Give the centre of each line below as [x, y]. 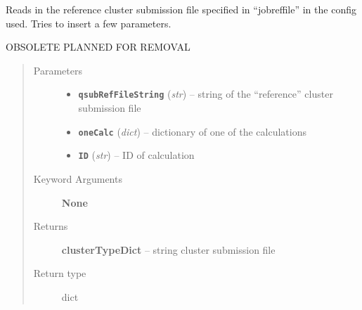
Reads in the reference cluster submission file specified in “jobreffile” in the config [181, 9]
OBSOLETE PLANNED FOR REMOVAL [98, 47]
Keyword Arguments [78, 178]
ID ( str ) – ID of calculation [136, 155]
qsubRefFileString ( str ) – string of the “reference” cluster [206, 94]
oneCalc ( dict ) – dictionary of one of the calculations [193, 131]
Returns [51, 226]
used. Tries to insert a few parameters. [89, 23]
